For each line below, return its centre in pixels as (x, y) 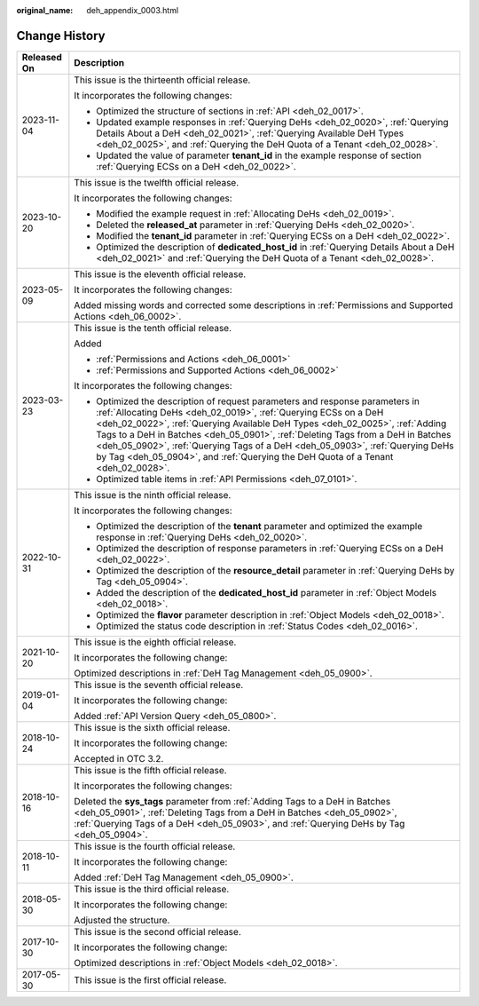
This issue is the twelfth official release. (157, 182)
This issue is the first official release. (150, 979)
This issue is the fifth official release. (150, 770)
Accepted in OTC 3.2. (119, 758)
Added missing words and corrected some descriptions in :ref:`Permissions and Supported (264, 305)
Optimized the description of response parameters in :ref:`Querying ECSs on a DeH (270, 548)
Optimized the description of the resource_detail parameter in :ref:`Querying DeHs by (275, 570)
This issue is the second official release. (157, 931)
